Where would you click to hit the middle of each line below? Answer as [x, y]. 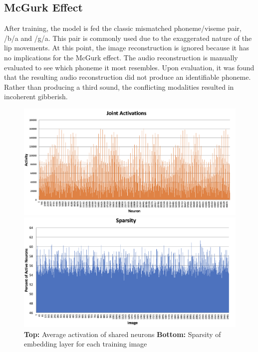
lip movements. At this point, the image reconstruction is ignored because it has [127, 48]
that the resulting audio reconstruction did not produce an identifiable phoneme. [128, 77]
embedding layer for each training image [86, 344]
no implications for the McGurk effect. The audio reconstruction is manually [121, 57]
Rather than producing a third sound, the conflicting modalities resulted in [119, 87]
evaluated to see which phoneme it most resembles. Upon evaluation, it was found [129, 67]
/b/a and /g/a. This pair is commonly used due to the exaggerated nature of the [128, 38]
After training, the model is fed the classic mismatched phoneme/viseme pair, [123, 28]
